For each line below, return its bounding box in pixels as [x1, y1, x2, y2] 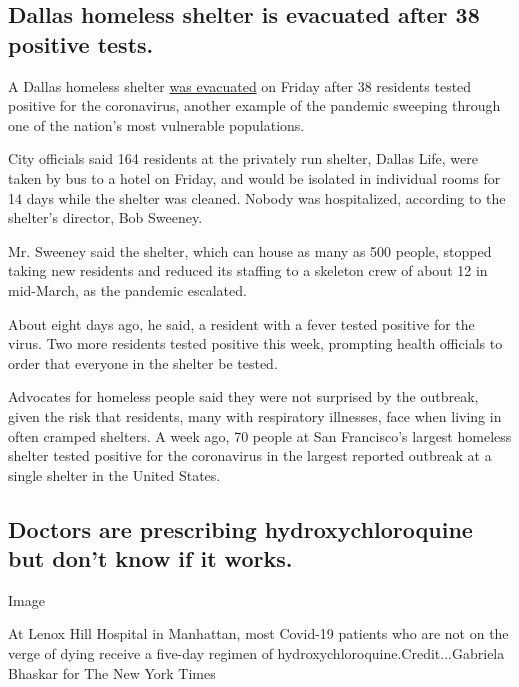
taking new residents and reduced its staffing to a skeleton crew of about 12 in [8, 260, 488, 281]
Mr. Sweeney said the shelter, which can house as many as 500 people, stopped [8, 240, 492, 261]
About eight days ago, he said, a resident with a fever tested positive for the [8, 313, 475, 334]
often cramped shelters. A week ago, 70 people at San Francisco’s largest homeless [8, 425, 512, 446]
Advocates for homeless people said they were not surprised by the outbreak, [8, 386, 479, 407]
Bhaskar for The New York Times [8, 662, 216, 683]
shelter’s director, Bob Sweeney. [8, 207, 203, 228]
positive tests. [8, 28, 154, 59]
